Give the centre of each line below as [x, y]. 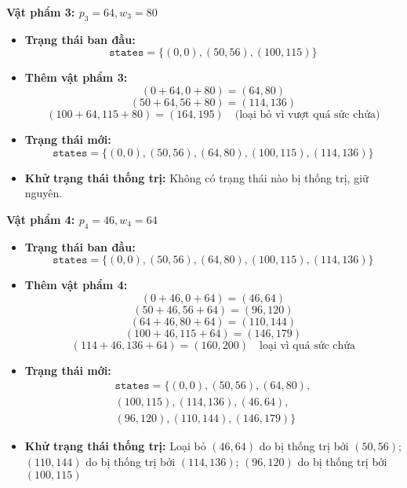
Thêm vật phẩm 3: [76, 77]
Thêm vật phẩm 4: [76, 285]
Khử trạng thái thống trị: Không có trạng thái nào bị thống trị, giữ [196, 177]
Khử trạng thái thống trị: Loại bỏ [115, 446]
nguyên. [44, 193]
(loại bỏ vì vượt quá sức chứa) [307, 114]
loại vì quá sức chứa [307, 345]
